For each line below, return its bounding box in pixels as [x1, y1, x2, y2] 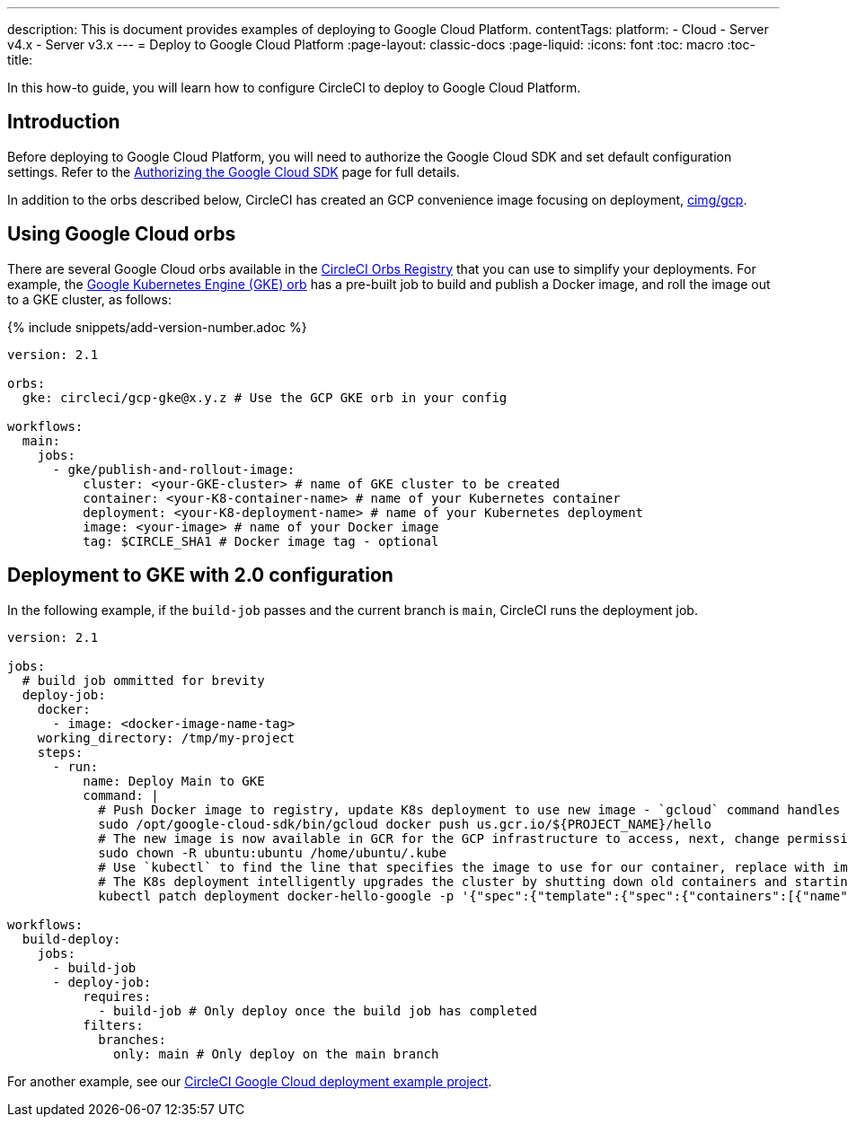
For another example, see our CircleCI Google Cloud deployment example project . [7, 1073, 492, 1089]
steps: [37, 744, 84, 760]
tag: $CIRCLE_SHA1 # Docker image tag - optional [83, 533, 439, 549]
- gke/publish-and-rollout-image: [52, 461, 296, 477]
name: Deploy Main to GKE [83, 773, 265, 788]
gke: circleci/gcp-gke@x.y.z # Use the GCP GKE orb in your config [22, 390, 508, 405]
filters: [83, 1017, 144, 1032]
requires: [83, 988, 152, 1004]
